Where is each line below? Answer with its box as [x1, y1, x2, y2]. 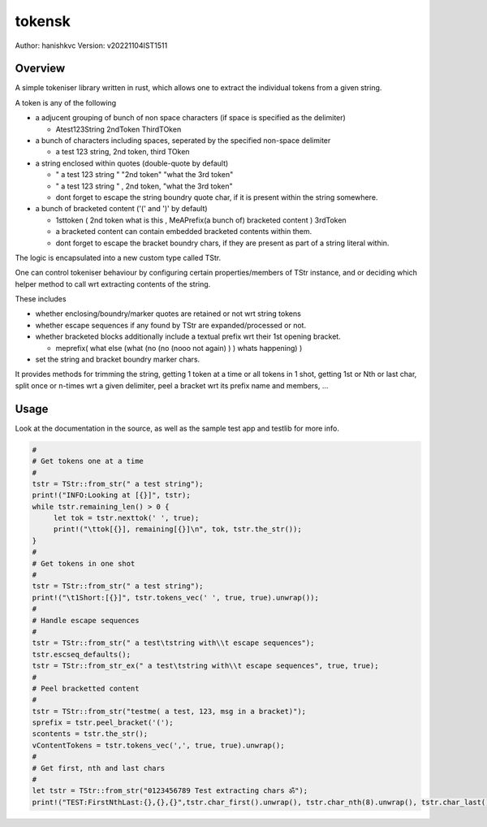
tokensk [15, 12, 71, 30]
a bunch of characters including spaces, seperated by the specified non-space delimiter [35, 136, 331, 145]
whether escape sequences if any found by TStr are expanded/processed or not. [35, 320, 307, 330]
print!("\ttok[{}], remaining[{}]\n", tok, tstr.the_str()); [53, 525, 302, 534]
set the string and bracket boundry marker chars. [35, 354, 200, 365]
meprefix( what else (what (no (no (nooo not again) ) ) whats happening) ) [55, 343, 303, 353]
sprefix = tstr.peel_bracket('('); [32, 718, 174, 727]
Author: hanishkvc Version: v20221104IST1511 [15, 41, 168, 50]
